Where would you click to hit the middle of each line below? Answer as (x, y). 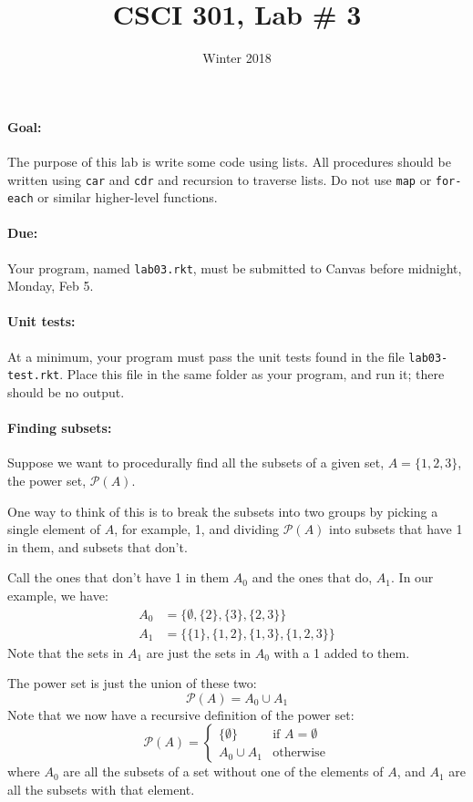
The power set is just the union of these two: (132, 683)
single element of (54, 529)
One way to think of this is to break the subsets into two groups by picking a (223, 511)
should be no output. (66, 391)
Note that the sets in (66, 652)
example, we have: (58, 595)
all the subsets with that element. (101, 789)
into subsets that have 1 (396, 529)
